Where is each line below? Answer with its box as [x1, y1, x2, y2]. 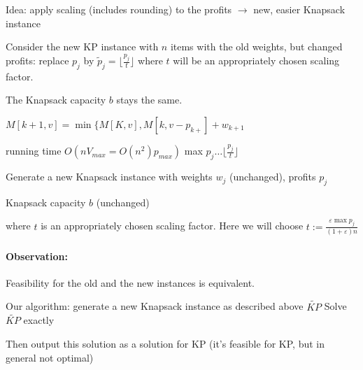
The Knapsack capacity [6, 92, 106, 107]
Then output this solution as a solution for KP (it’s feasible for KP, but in [6, 336, 325, 351]
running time [6, 143, 62, 158]
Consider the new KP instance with [6, 39, 159, 54]
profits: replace [6, 53, 69, 68]
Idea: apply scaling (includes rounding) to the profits [6, 2, 232, 16]
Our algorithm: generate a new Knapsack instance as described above [6, 299, 304, 313]
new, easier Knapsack [253, 2, 346, 16]
